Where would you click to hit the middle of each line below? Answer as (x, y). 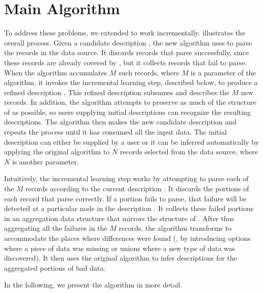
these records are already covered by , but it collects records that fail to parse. (126, 62)
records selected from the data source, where (189, 152)
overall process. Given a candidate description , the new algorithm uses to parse (128, 42)
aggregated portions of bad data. (55, 267)
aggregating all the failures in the (56, 228)
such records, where (149, 72)
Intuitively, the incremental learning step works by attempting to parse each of (126, 178)
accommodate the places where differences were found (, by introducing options (127, 238)
